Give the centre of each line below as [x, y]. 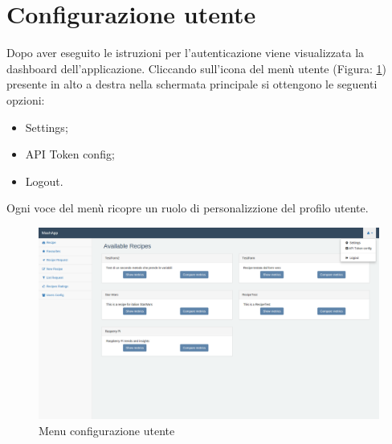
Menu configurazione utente [107, 430]
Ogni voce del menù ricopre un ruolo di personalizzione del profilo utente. [188, 208]
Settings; [47, 127]
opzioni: [26, 99]
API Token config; [70, 154]
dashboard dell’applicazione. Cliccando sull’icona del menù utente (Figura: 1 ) [196, 68]
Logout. [44, 181]
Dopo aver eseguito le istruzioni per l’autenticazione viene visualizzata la [186, 53]
